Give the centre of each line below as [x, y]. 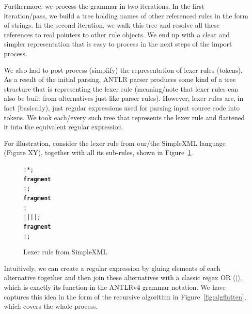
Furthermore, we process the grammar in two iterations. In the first [104, 6]
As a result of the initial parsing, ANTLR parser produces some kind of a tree [120, 79]
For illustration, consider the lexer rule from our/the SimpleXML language [115, 143]
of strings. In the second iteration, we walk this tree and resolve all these [112, 25]
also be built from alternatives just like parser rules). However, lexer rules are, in [124, 98]
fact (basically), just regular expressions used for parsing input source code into [122, 107]
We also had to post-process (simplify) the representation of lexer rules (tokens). [123, 70]
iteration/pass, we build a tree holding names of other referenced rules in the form [126, 15]
